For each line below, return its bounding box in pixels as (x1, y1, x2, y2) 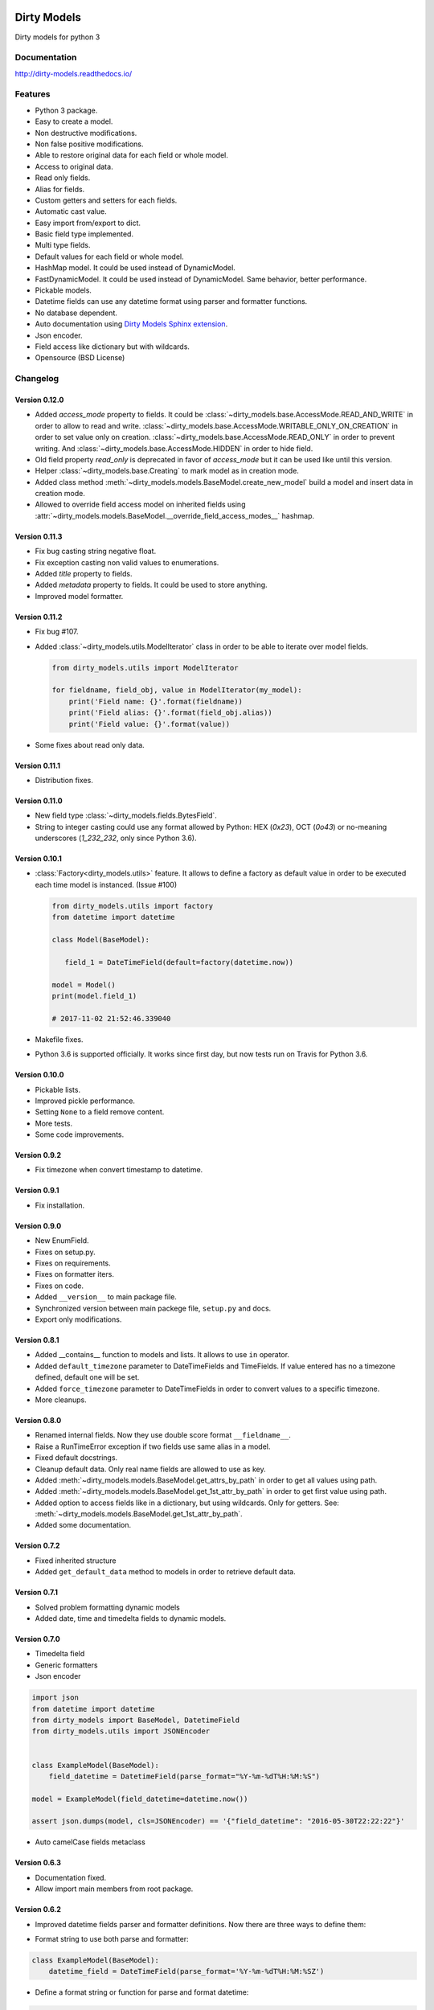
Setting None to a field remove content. (35, 1107, 165, 1117)
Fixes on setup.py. (35, 1247, 96, 1257)
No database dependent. (35, 308, 118, 318)
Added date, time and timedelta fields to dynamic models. (35, 1614, 227, 1623)
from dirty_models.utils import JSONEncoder (31, 1727, 211, 1736)
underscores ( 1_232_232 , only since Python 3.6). (35, 833, 197, 843)
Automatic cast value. (35, 207, 108, 216)
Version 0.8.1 (14, 1335, 59, 1344)
